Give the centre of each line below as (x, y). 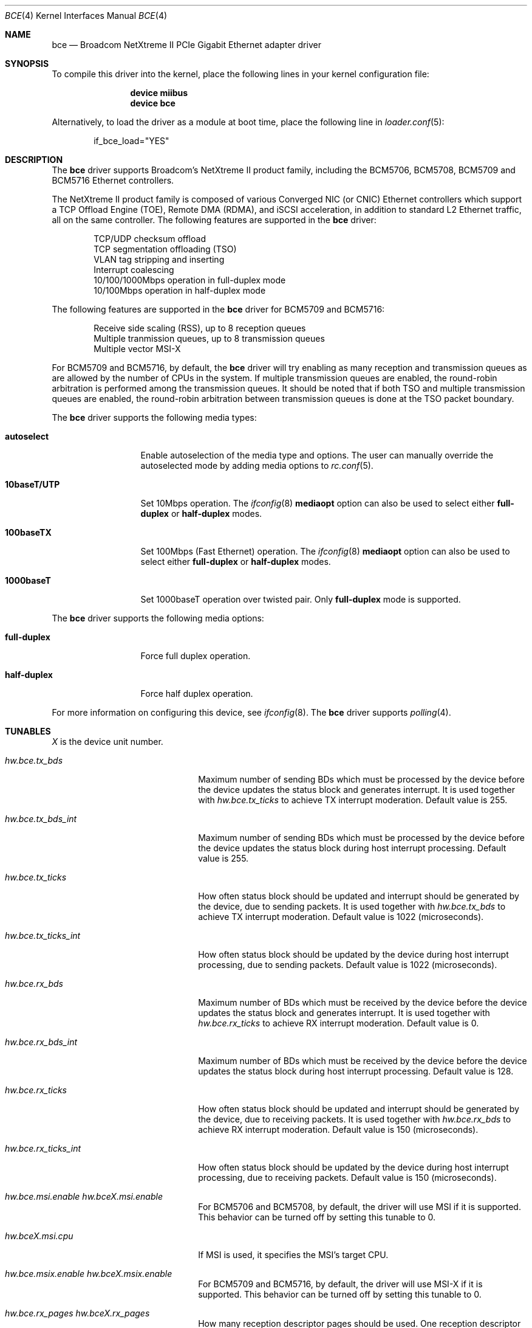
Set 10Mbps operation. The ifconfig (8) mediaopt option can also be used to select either (318, 503)
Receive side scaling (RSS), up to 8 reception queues (200, 328)
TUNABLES (28, 731)
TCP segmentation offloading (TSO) (165, 249)
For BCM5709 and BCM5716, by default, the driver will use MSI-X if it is (340, 1284)
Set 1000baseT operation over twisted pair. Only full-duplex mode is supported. (301, 599)
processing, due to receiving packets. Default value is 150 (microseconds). (347, 1178)
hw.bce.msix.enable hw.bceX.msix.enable (89, 1274)
